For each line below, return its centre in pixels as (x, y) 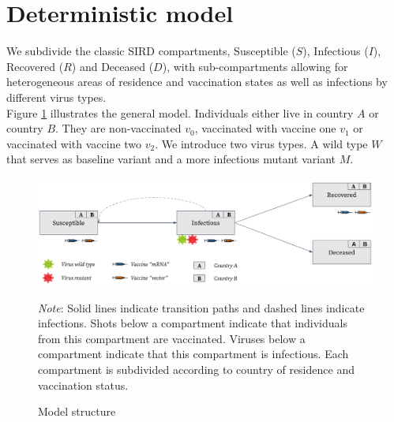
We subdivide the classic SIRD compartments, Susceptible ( (151, 51)
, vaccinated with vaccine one (265, 128)
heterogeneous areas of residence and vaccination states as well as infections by (197, 82)
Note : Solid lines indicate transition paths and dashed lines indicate (201, 307)
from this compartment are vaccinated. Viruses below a (172, 338)
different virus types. (56, 97)
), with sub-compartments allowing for (255, 66)
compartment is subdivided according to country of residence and (196, 370)
